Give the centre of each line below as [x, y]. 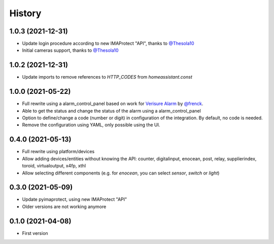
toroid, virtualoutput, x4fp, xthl [54, 166]
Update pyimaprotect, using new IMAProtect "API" [75, 199]
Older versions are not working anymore [64, 206]
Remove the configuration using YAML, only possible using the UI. [91, 125]
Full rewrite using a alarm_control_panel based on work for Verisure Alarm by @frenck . [113, 103]
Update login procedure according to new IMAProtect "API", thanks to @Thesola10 [108, 44]
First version [35, 233]
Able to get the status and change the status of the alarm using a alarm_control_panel [112, 111]
